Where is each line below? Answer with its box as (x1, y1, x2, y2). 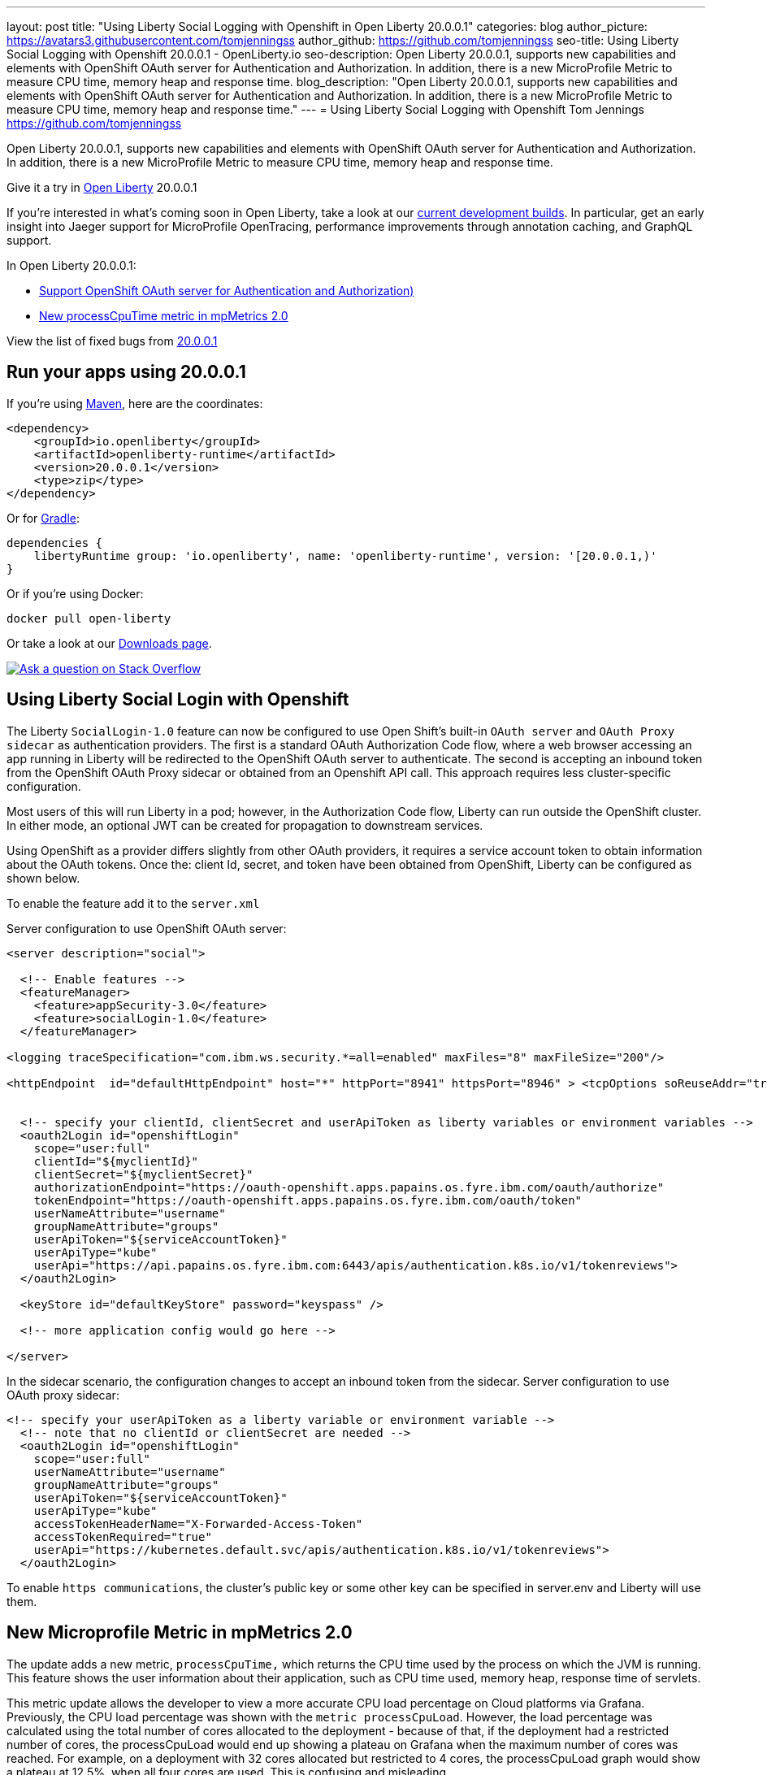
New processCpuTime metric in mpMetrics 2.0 (39, 309, 288, 323)
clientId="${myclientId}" (33, 1154, 199, 1168)
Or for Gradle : (6, 510, 80, 525)
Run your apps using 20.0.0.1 (6, 362, 246, 383)
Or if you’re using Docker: (6, 586, 144, 601)
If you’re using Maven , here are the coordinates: (6, 396, 263, 410)
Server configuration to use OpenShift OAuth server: (6, 921, 287, 935)
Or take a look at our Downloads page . (6, 636, 212, 650)
